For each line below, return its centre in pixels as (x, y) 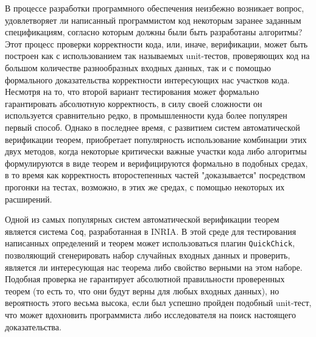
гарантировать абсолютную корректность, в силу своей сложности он (134, 103)
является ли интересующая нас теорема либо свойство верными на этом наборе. (154, 267)
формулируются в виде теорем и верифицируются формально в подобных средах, (156, 163)
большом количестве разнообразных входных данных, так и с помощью (138, 67)
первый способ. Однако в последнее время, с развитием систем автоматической (153, 127)
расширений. (29, 199)
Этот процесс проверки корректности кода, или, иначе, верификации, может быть (156, 43)
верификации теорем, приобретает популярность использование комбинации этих (156, 139)
